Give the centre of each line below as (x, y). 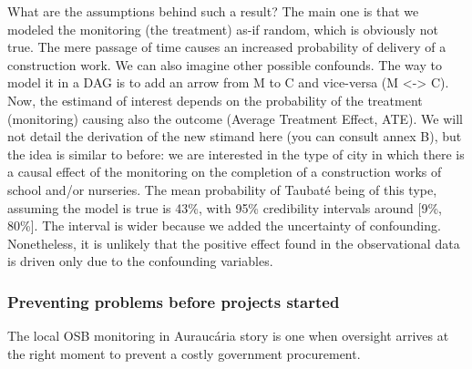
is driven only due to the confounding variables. (140, 261)
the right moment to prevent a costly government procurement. (184, 353)
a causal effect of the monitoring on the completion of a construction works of (225, 172)
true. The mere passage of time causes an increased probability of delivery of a (227, 47)
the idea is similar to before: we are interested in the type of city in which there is (236, 154)
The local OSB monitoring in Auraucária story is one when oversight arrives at (228, 336)
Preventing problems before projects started (174, 301)
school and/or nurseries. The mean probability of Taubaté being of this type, (222, 189)
